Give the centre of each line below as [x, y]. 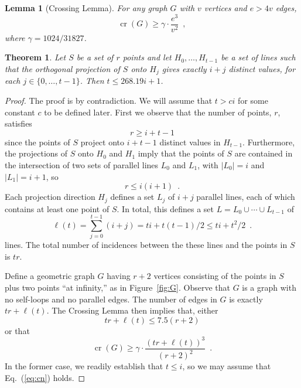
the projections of [36, 153]
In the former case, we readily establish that [84, 366]
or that [17, 330]
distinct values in [190, 142]
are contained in [264, 153]
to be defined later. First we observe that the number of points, [158, 112]
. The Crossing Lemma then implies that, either [132, 310]
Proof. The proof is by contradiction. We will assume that [109, 100]
